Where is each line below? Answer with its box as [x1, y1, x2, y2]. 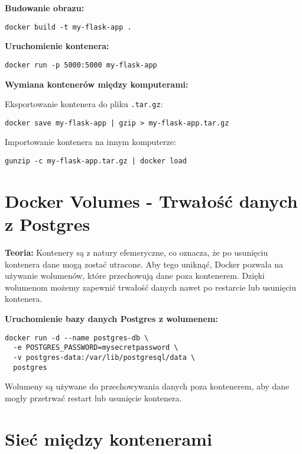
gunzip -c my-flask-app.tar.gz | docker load [5, 157, 187, 165]
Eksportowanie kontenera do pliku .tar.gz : [5, 98, 163, 110]
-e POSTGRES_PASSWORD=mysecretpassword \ [13, 343, 178, 352]
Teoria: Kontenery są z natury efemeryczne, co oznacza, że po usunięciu [5, 246, 268, 258]
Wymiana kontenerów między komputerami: [5, 78, 189, 90]
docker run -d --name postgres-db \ [5, 333, 149, 342]
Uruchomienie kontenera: [5, 40, 109, 52]
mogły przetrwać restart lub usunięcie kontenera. [5, 391, 182, 404]
